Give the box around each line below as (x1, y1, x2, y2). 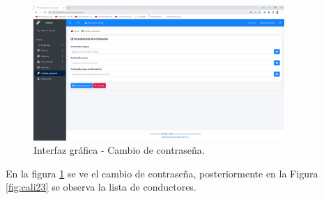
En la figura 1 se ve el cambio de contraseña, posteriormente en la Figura (6, 166, 318, 180)
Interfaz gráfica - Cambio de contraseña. (33, 143, 205, 157)
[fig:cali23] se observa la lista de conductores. (6, 180, 196, 194)
